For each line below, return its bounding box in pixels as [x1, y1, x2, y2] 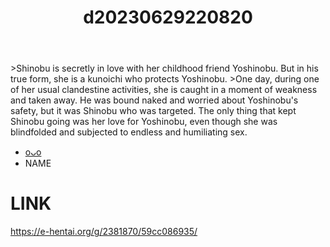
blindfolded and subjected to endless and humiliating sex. [10, 126, 248, 138]
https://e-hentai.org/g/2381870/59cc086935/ [10, 226, 198, 238]
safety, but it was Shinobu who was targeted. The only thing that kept [10, 105, 297, 117]
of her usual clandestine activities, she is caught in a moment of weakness [10, 84, 318, 96]
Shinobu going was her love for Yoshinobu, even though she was [10, 116, 278, 128]
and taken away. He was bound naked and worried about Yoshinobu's [10, 94, 299, 106]
